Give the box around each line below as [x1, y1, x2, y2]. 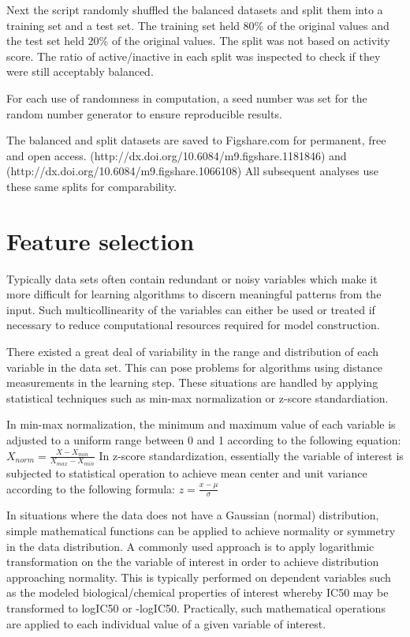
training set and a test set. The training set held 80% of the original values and [6, 17, 389, 33]
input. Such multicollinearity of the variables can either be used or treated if [6, 301, 375, 317]
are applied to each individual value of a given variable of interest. [6, 615, 326, 631]
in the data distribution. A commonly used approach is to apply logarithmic [6, 538, 375, 554]
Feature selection [6, 224, 195, 257]
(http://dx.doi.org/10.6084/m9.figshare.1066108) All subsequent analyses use [6, 163, 378, 179]
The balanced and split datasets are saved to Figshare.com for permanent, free [6, 132, 386, 148]
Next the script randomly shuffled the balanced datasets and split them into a [6, 2, 383, 17]
